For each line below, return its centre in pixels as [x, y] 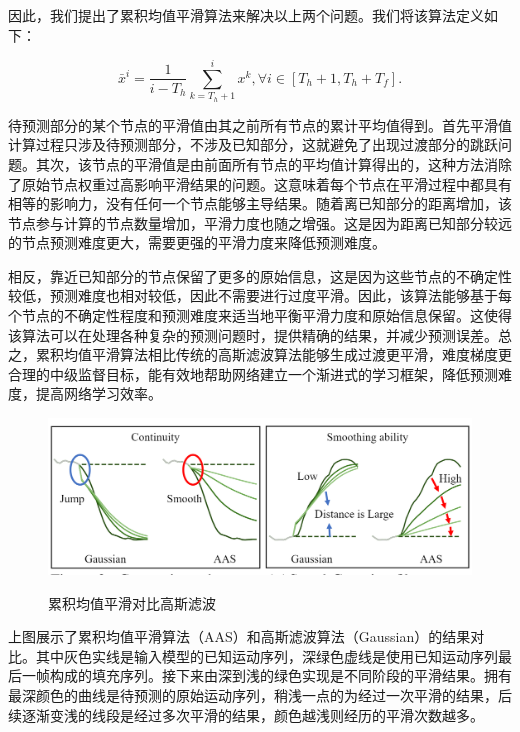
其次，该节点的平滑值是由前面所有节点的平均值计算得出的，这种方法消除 [273, 163]
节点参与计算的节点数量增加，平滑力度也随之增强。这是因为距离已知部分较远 [260, 222]
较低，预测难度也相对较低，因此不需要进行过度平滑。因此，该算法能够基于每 [260, 295]
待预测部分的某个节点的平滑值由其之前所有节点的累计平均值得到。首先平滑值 [260, 124]
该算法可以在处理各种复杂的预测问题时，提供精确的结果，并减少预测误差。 [253, 334]
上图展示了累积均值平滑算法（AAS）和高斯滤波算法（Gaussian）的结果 [239, 636]
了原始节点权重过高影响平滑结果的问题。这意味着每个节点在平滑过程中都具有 [260, 183]
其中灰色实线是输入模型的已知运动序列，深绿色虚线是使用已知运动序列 [266, 655]
